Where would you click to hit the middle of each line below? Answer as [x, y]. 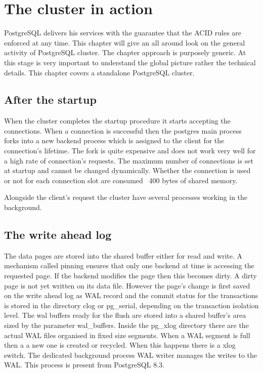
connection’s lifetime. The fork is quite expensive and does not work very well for [130, 151]
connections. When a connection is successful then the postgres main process [123, 130]
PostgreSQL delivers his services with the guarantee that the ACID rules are [123, 33]
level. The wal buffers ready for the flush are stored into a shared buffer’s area [125, 315]
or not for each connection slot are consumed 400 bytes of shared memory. [121, 180]
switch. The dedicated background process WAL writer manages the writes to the [131, 355]
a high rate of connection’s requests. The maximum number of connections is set [129, 160]
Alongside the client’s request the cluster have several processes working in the [126, 197]
